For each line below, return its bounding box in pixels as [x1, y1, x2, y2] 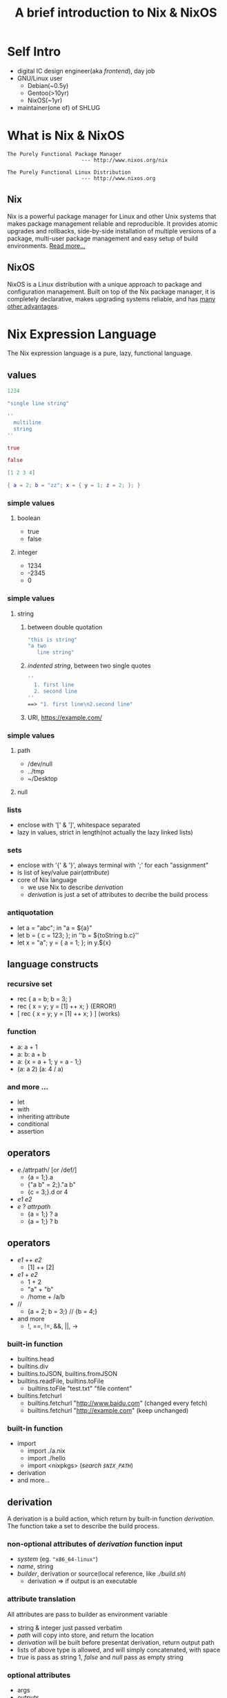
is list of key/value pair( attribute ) [17, 868, 110, 877]
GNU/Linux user [17, 74, 63, 82]
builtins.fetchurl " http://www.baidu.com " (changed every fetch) [27, 1399, 208, 1407]
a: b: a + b [17, 1050, 46, 1058]
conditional [17, 1120, 50, 1128]
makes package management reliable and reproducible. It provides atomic [7, 220, 218, 228]
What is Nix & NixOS [7, 128, 125, 143]
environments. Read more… [7, 241, 86, 250]
